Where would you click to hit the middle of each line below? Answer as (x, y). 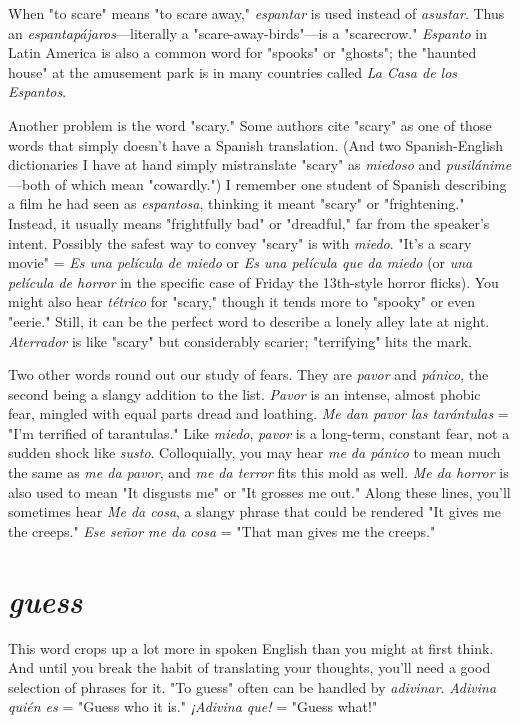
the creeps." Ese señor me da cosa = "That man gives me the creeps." (222, 530)
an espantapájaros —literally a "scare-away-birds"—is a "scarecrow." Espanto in (247, 32)
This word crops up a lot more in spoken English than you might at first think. (251, 647)
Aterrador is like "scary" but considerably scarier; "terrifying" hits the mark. (240, 340)
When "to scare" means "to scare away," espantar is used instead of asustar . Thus (256, 13)
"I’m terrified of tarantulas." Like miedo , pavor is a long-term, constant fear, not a (259, 432)
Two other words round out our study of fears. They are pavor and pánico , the (248, 374)
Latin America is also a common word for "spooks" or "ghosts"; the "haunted (242, 52)
